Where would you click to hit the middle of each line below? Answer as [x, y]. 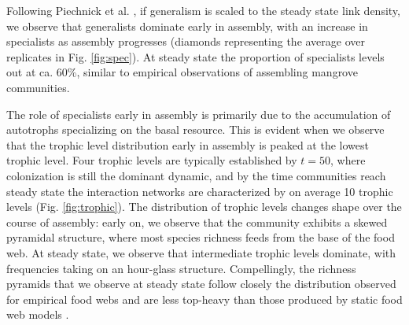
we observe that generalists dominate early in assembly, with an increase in [187, 26]
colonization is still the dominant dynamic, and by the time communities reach [196, 175]
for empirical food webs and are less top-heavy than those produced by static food [204, 299]
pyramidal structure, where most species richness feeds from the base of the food [201, 237]
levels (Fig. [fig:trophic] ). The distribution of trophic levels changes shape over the [204, 207]
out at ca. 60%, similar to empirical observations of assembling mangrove [182, 72]
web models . [38, 314]
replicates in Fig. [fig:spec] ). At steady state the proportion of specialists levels [195, 56]
